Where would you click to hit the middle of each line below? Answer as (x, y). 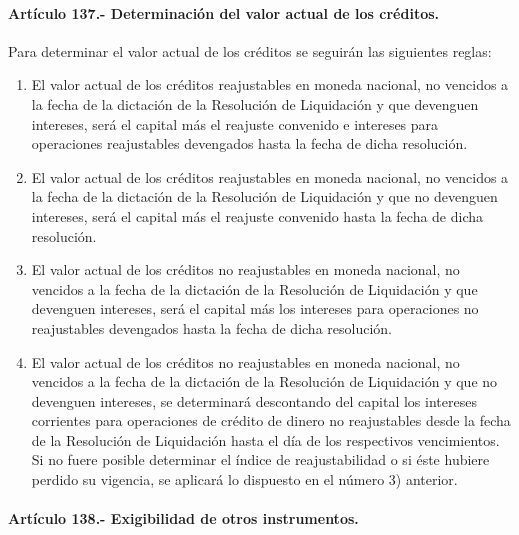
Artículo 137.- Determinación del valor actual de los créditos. (224, 12)
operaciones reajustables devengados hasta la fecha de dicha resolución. (249, 143)
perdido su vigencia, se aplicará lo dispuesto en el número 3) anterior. (244, 479)
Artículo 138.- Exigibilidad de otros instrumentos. (183, 518)
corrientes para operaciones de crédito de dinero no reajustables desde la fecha (271, 420)
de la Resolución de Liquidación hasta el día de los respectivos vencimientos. (265, 439)
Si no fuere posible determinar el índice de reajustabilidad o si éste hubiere (260, 459)
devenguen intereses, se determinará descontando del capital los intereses (254, 400)
